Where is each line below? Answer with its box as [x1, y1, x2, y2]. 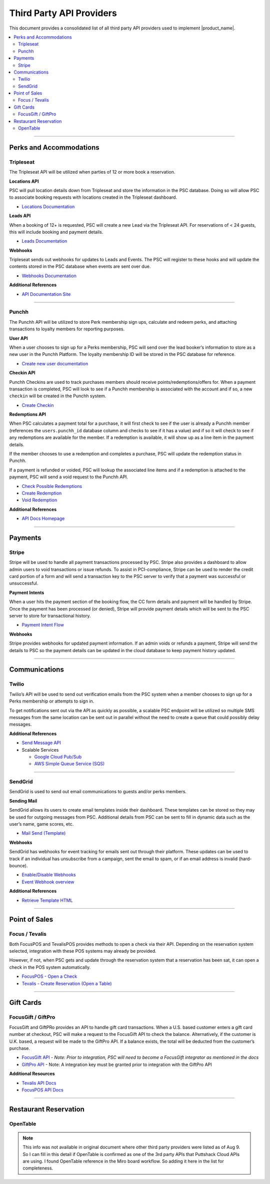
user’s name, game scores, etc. [9, 821, 74, 827]
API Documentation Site [21, 291, 71, 297]
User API [9, 335, 28, 341]
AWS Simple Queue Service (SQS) [34, 761, 105, 767]
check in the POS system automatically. [9, 964, 91, 970]
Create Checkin [21, 402, 54, 408]
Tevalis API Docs [21, 1080, 56, 1086]
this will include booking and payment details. [9, 229, 103, 235]
